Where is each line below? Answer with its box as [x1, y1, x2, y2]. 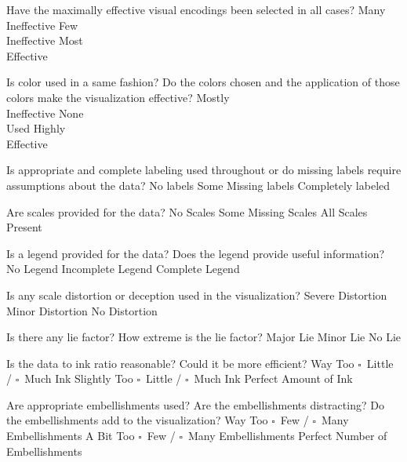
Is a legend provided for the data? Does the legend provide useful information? [6, 245, 385, 261]
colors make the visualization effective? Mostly [6, 89, 230, 105]
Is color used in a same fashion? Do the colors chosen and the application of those [6, 74, 400, 90]
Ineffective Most [6, 32, 83, 49]
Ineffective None [6, 104, 84, 121]
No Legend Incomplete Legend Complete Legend [6, 260, 240, 277]
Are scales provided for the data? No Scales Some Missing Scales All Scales [6, 203, 368, 220]
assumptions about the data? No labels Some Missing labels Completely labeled [6, 176, 391, 193]
